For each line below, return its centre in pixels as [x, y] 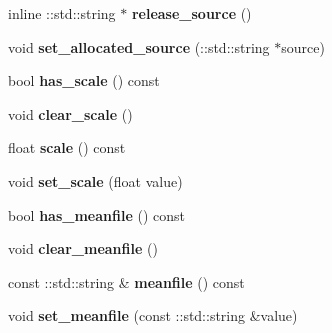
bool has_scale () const [84, 80]
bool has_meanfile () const [96, 214]
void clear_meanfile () [83, 248]
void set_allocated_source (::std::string [139, 46]
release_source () [191, 13]
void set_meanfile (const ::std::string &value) [153, 315]
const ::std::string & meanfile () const [126, 281]
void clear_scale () [70, 113]
